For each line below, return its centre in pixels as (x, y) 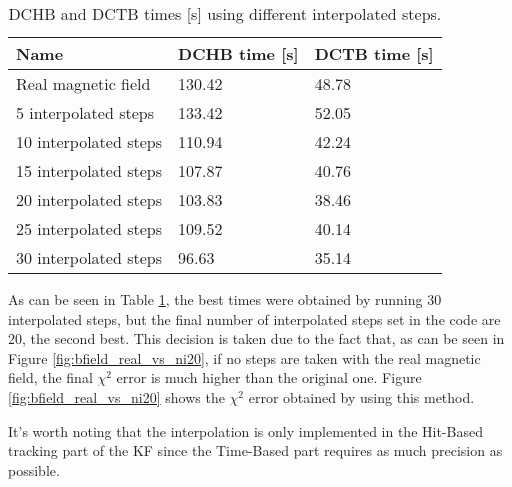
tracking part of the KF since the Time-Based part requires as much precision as (255, 450)
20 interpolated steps (89, 199)
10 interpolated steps (89, 141)
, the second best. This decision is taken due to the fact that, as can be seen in (263, 338)
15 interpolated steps (89, 170)
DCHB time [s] (238, 53)
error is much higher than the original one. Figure (269, 377)
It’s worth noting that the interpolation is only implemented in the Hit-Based (245, 430)
